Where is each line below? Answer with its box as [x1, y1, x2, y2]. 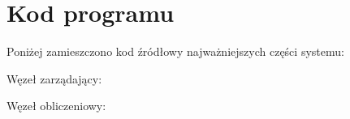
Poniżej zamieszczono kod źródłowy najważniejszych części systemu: [6, 43, 344, 60]
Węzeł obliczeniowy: [6, 97, 106, 114]
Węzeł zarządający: [6, 70, 102, 87]
